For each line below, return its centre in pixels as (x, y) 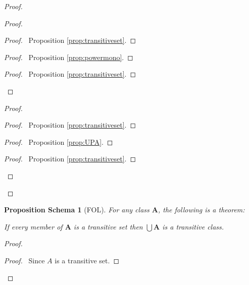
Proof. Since (24, 260)
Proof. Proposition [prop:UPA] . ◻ (59, 141)
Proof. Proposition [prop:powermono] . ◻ (69, 57)
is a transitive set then (108, 226)
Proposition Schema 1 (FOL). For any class (77, 210)
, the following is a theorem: (201, 210)
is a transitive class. (193, 226)
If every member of (33, 226)
